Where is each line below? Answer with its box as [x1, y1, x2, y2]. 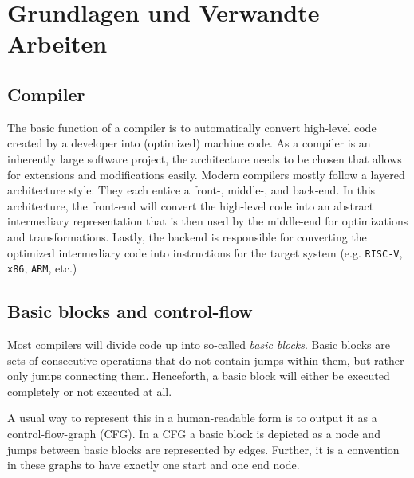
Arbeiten [7, 27, 108, 60]
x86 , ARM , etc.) [7, 260, 77, 276]
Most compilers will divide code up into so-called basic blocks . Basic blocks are [7, 336, 390, 353]
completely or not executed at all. [7, 382, 172, 399]
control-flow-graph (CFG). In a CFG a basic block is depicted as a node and [7, 425, 380, 441]
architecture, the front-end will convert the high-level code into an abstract [7, 197, 374, 214]
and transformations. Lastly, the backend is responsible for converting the [7, 228, 367, 245]
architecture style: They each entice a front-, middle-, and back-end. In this [7, 182, 376, 198]
